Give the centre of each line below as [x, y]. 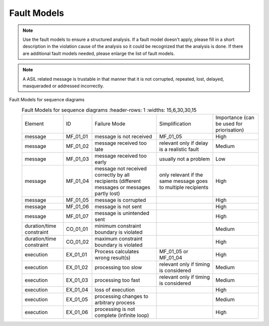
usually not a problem [185, 159]
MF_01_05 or [174, 252]
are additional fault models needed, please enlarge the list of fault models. [99, 53]
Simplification [175, 124]
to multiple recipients [184, 187]
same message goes [183, 181]
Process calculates [117, 252]
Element [34, 124]
